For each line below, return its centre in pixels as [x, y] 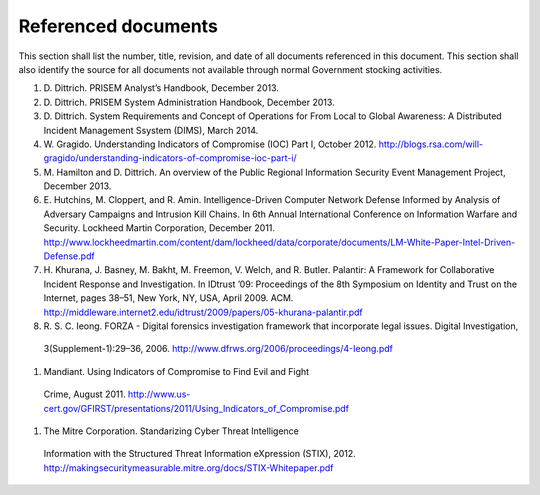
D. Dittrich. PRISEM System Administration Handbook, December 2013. [189, 102]
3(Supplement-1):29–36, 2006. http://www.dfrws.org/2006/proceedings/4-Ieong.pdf [218, 349]
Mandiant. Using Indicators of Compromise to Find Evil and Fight [176, 371]
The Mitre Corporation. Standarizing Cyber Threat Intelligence [171, 431]
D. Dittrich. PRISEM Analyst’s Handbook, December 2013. [161, 88]
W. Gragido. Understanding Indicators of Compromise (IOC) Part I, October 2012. [210, 144]
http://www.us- [159, 394]
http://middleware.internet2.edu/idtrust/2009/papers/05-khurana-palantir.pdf [203, 312]
